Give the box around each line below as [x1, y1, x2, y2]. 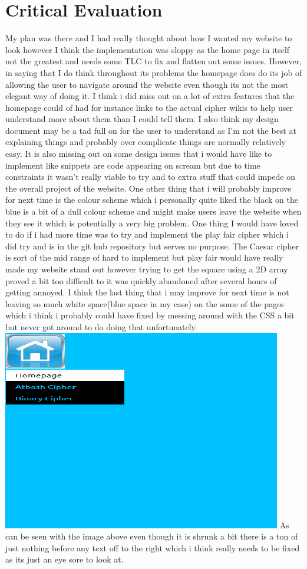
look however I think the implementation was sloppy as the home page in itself [5, 43, 290, 55]
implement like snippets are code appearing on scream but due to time [5, 159, 260, 171]
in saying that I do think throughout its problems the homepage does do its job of [5, 66, 302, 78]
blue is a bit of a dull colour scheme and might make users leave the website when [5, 205, 302, 218]
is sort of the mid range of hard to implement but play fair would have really [5, 251, 283, 264]
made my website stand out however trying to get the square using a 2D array [5, 263, 288, 275]
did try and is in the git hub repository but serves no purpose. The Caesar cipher [5, 239, 299, 252]
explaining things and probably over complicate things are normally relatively [5, 136, 286, 148]
